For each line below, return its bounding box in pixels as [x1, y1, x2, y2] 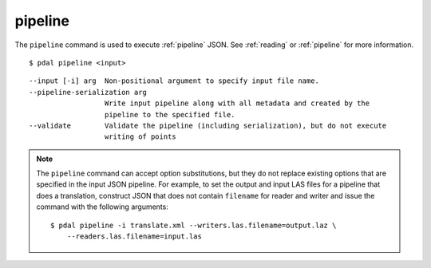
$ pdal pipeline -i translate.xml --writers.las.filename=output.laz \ [50, 220, 337, 230]
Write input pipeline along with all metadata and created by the [104, 99, 370, 108]
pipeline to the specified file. [104, 110, 235, 119]
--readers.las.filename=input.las [66, 232, 203, 241]
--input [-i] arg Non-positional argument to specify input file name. [29, 77, 319, 85]
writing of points [104, 132, 177, 141]
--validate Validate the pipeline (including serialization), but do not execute [29, 120, 387, 130]
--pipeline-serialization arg [29, 88, 148, 97]
